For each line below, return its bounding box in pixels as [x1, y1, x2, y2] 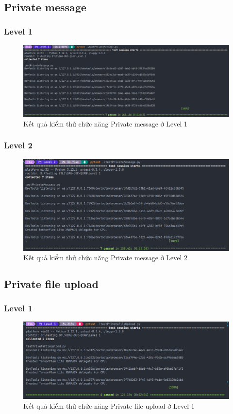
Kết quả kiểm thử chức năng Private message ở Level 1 [23, 118, 188, 128]
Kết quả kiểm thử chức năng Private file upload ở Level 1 [23, 401, 195, 411]
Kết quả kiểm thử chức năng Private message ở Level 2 [23, 252, 188, 263]
